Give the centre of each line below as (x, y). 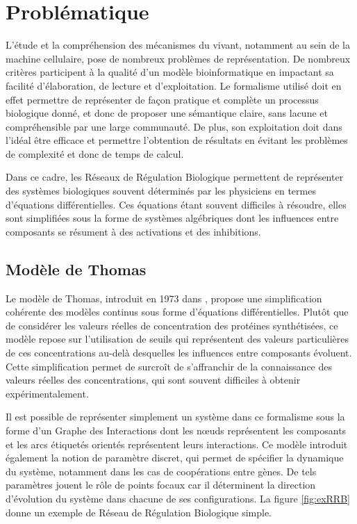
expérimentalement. (47, 393)
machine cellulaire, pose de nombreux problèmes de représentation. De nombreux (178, 58)
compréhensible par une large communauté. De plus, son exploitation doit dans (174, 126)
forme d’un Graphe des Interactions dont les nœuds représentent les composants (176, 430)
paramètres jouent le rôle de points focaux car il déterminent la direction (161, 485)
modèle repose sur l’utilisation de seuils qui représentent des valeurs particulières (177, 339)
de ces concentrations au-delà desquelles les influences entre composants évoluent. (179, 353)
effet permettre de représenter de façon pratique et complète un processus (162, 99)
